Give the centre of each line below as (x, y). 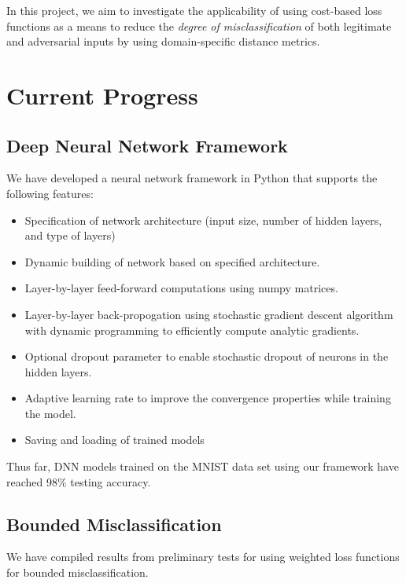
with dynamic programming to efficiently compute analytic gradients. (192, 330)
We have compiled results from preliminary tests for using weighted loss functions (203, 557)
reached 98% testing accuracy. (79, 481)
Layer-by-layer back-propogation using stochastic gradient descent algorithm (209, 314)
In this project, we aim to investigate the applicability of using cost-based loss (194, 10)
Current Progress (102, 95)
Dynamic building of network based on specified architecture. (172, 261)
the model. (50, 413)
